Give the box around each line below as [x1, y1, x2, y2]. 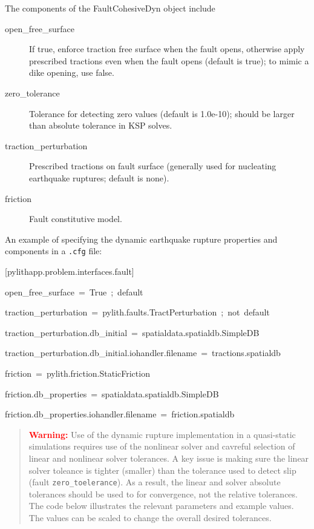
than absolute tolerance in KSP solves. [29, 119, 172, 132]
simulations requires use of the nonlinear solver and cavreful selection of [28, 440, 295, 453]
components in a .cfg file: [5, 244, 102, 257]
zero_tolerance [5, 86, 60, 99]
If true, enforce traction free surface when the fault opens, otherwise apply [29, 42, 305, 55]
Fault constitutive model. [29, 212, 122, 225]
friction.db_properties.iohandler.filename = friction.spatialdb [5, 408, 235, 420]
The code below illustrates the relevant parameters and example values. [28, 499, 294, 512]
